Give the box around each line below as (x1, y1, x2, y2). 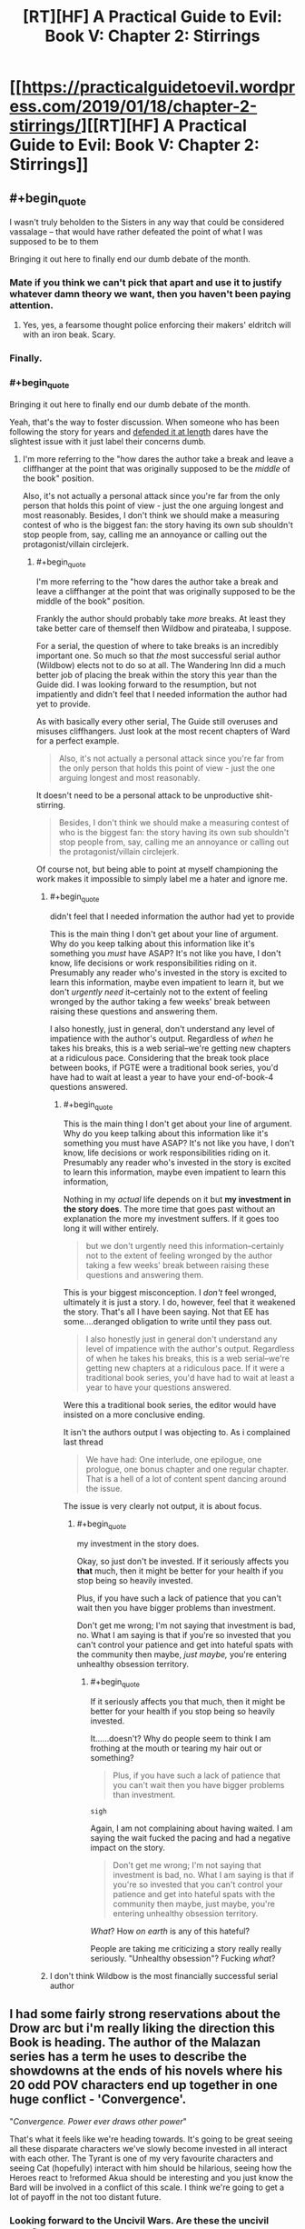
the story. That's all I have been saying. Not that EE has (63, 1306, 270, 1317)
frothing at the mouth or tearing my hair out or (90, 1743, 262, 1754)
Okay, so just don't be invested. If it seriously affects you (76, 1556, 289, 1567)
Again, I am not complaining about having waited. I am (90, 1823, 293, 1834)
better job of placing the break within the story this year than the (35, 669, 278, 680)
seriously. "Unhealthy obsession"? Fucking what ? (90, 1953, 276, 1964)
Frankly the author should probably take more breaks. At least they (35, 613, 286, 624)
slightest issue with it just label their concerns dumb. (9, 435, 206, 446)
